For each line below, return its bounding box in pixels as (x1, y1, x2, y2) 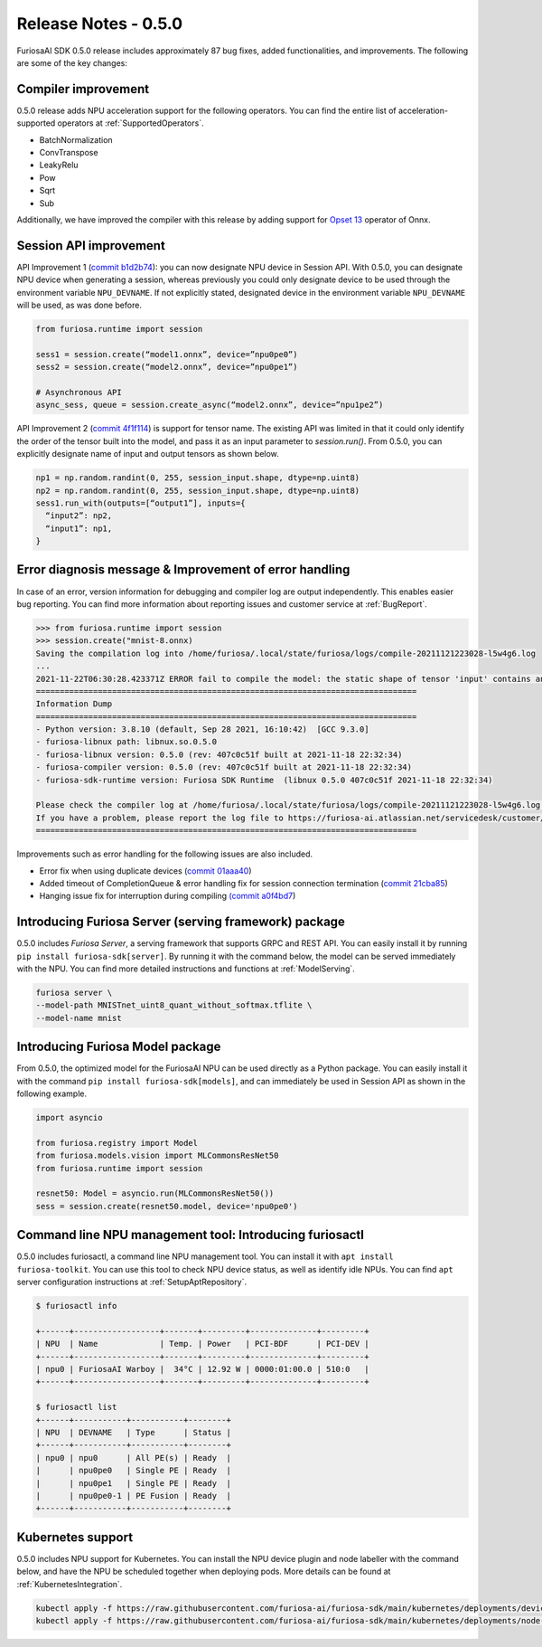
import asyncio (35, 1112, 103, 1123)
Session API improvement (16, 238, 166, 253)
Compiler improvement (16, 81, 150, 97)
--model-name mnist (35, 1013, 122, 1023)
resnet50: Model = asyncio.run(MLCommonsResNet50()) (35, 1188, 275, 1198)
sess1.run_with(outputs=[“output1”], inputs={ (35, 497, 246, 508)
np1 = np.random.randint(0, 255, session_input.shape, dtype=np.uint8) (35, 473, 360, 483)
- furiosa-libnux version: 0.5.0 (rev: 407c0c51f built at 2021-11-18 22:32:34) (35, 749, 403, 760)
